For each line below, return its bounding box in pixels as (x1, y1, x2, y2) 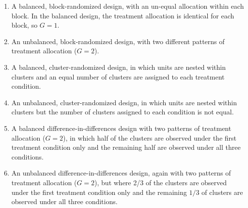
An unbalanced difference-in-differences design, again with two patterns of (11, 168, 231, 178)
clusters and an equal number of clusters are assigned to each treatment (11, 71, 225, 81)
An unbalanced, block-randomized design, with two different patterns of (11, 36, 225, 46)
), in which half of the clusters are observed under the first (63, 132, 236, 143)
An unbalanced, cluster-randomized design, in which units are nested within (11, 97, 237, 107)
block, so (11, 20, 38, 30)
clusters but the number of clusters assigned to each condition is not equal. (11, 107, 234, 117)
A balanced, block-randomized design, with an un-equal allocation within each (11, 1, 244, 11)
